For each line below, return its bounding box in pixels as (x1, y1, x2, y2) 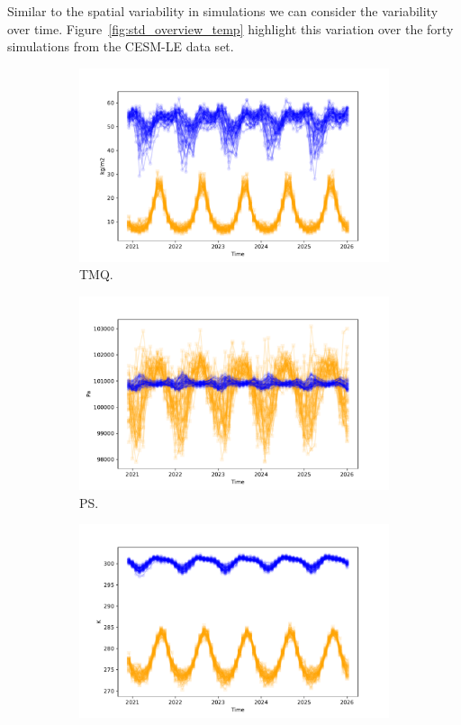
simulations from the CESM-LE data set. (7, 37, 234, 56)
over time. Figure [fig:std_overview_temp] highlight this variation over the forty (7, 19, 454, 38)
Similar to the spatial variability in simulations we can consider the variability (7, 2, 438, 20)
